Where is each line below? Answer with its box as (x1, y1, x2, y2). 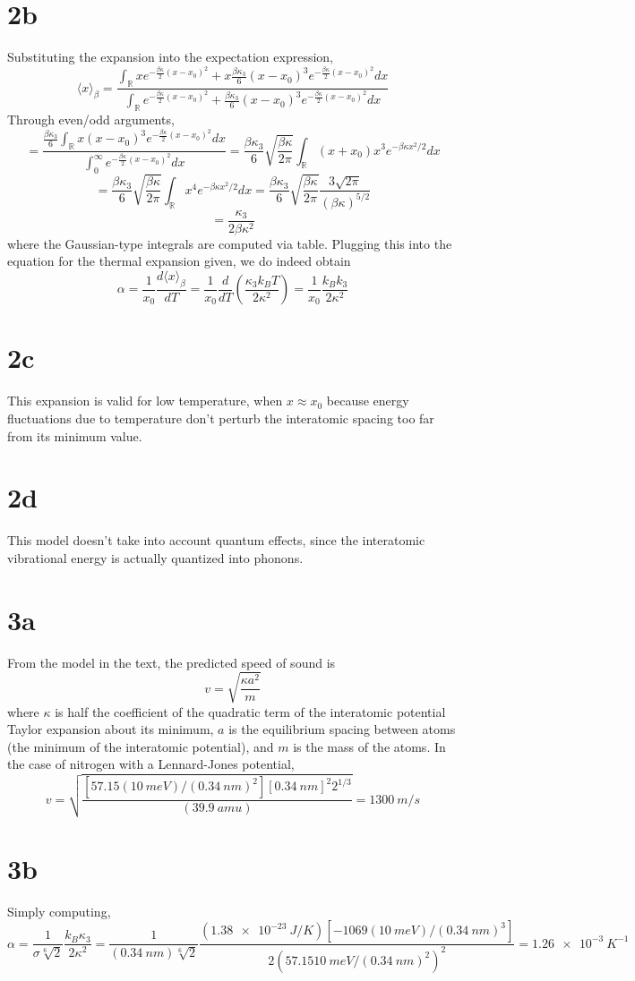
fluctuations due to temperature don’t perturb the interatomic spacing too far (7, 408, 434, 427)
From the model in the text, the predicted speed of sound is (7, 653, 336, 671)
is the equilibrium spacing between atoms (228, 720, 456, 738)
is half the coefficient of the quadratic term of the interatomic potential (55, 702, 446, 721)
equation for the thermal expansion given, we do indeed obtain (7, 252, 351, 270)
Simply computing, (7, 901, 111, 920)
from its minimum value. (7, 426, 142, 445)
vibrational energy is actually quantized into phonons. (7, 548, 304, 567)
